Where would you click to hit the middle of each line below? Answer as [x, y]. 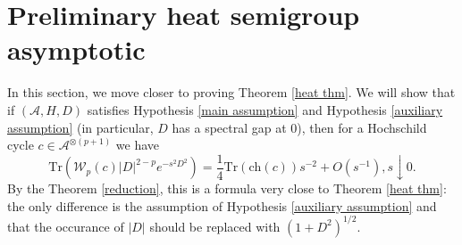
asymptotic [76, 49]
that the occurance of [66, 226]
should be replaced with [215, 226]
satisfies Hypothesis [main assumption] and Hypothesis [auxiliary [265, 109]
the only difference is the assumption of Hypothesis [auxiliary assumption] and [222, 205]
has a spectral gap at [229, 127]
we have [138, 145]
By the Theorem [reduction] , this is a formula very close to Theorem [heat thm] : [227, 188]
